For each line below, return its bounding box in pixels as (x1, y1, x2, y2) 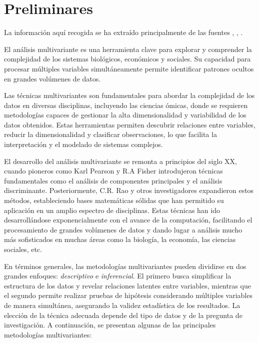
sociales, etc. (4, 244, 42, 254)
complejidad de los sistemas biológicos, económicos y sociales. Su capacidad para (4, 53, 251, 64)
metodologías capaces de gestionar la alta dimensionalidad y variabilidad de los (4, 109, 246, 120)
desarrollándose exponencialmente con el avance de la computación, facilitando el (4, 214, 252, 225)
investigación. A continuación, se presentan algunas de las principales (4, 319, 216, 330)
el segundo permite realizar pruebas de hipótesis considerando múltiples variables (4, 290, 252, 300)
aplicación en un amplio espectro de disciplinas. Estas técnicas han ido (4, 204, 220, 215)
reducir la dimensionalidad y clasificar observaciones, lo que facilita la (4, 129, 217, 139)
